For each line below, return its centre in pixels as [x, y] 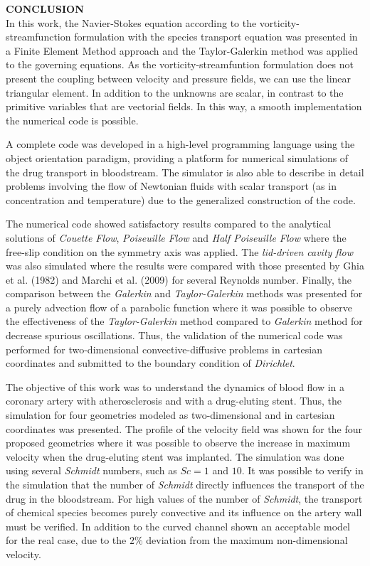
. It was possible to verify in [302, 470]
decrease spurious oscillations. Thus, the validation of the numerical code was [174, 335]
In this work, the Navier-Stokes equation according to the [131, 22]
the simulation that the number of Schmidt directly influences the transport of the [185, 484]
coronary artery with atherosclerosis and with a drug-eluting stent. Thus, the [174, 401]
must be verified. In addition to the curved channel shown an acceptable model [178, 526]
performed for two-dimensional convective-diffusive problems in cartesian [164, 349]
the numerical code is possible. [72, 120]
